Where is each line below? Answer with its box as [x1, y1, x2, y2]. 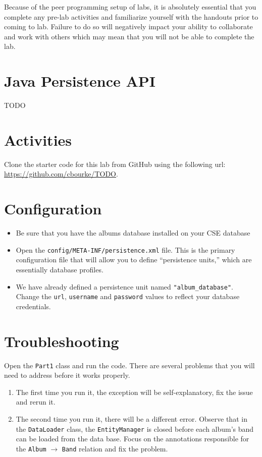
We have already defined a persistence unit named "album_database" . [16, 281, 233, 292]
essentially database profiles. [16, 264, 103, 274]
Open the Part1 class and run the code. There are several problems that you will [4, 360, 255, 370]
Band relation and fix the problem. [62, 443, 168, 453]
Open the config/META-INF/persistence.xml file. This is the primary [16, 244, 235, 255]
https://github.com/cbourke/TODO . [4, 168, 118, 179]
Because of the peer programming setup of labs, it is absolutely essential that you [4, 2, 256, 12]
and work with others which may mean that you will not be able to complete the [4, 31, 254, 41]
